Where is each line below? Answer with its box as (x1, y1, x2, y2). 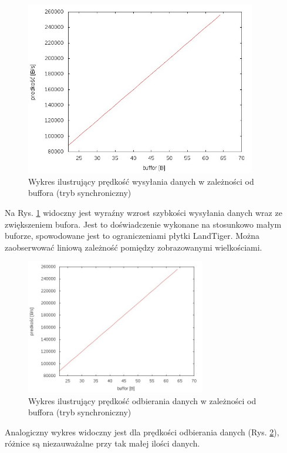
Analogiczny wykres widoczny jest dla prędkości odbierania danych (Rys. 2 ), (5, 425, 279, 438)
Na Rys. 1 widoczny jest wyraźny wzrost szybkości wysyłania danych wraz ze (5, 206, 282, 218)
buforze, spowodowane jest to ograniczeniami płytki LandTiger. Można (5, 229, 260, 242)
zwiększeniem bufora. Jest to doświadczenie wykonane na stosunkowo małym (5, 218, 282, 230)
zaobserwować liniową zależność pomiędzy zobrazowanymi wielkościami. (5, 241, 262, 253)
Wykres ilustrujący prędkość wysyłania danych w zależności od (28, 175, 254, 187)
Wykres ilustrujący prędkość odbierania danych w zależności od (28, 394, 256, 407)
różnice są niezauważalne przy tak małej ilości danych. (5, 437, 200, 449)
